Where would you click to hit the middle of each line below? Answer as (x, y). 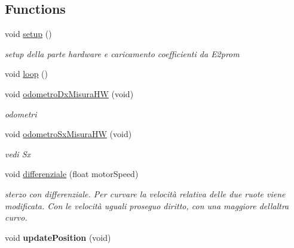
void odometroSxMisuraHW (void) (68, 134)
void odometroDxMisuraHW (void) (69, 93)
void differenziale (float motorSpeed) (72, 174)
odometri (21, 114)
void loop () (26, 74)
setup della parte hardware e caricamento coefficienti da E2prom (122, 53)
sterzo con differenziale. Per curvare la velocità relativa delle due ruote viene (145, 193)
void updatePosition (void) (58, 237)
